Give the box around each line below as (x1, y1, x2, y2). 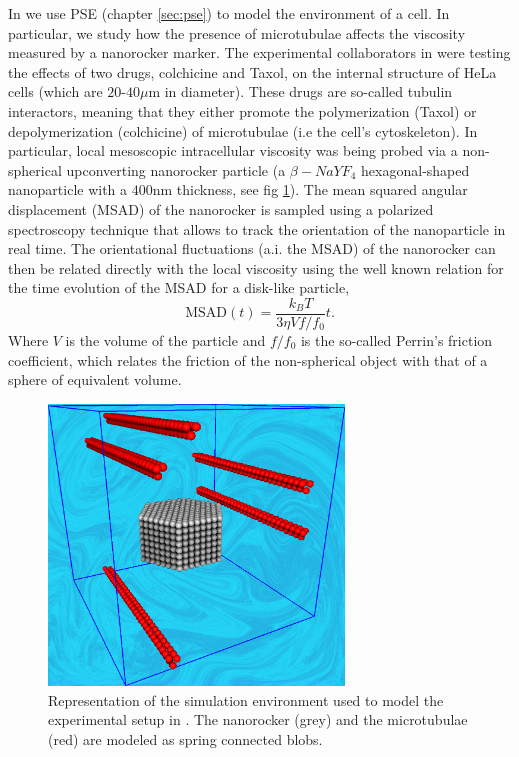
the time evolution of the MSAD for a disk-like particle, (8, 277, 350, 298)
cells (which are (8, 81, 103, 102)
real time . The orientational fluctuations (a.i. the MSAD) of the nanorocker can (8, 238, 496, 259)
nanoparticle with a (8, 179, 128, 200)
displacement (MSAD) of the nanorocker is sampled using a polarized (8, 198, 434, 219)
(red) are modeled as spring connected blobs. (48, 729, 323, 750)
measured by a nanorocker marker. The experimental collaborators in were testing (8, 42, 511, 63)
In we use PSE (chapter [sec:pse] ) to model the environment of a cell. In (8, 3, 450, 23)
